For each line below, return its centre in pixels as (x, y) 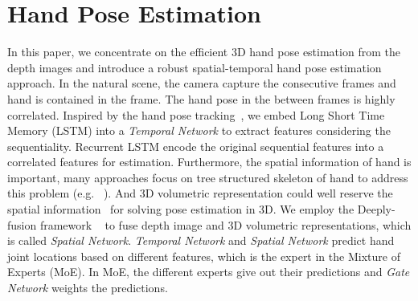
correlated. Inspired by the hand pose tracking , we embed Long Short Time (196, 114)
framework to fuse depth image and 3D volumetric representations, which (225, 224)
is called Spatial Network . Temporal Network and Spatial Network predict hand (201, 240)
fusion (22, 224)
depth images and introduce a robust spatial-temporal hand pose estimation (195, 67)
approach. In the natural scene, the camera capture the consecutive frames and (202, 83)
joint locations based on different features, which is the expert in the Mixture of (204, 256)
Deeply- (376, 209)
